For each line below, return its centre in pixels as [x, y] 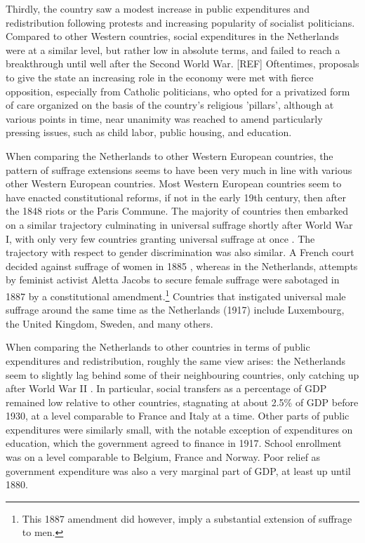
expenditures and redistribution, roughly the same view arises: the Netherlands [176, 360]
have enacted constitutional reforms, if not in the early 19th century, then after [176, 197]
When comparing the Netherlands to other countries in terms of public [158, 347]
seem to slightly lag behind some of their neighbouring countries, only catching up [182, 374]
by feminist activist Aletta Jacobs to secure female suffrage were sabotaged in [173, 280]
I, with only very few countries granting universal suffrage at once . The [160, 238]
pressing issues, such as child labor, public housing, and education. [149, 132]
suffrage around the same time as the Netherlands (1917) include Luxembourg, [175, 310]
